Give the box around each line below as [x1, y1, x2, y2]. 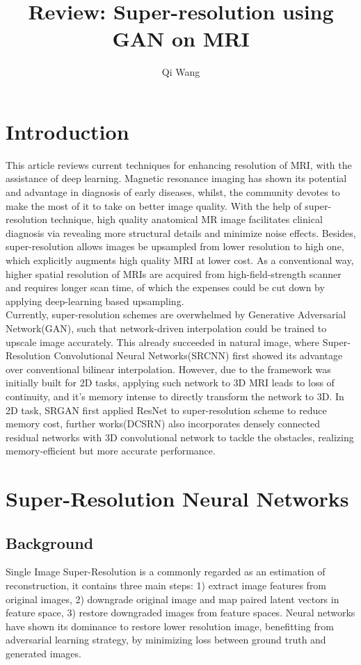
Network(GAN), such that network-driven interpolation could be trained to [6, 320, 327, 335]
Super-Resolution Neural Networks [6, 484, 349, 513]
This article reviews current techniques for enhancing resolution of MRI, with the [6, 157, 352, 172]
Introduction [6, 117, 129, 145]
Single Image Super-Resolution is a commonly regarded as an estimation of [6, 564, 326, 579]
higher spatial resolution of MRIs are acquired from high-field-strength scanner [6, 266, 342, 281]
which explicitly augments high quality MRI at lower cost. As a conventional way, [6, 253, 354, 267]
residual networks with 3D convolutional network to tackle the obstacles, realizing [6, 429, 354, 444]
